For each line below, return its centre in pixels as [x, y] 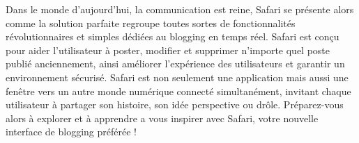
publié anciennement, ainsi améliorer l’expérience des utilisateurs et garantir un [175, 64]
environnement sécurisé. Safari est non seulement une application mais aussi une [177, 77]
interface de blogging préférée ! [71, 132]
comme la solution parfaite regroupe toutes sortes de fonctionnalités [151, 23]
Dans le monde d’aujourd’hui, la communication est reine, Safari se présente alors [180, 9]
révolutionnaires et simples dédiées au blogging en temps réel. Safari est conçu [173, 36]
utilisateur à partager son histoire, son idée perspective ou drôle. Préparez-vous [175, 104]
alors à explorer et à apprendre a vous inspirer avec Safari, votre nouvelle [162, 118]
